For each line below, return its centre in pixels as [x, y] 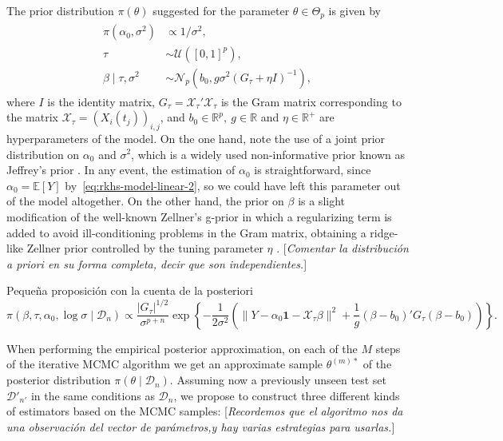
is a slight [322, 201]
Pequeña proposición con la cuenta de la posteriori [130, 290]
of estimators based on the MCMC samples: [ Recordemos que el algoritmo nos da [205, 411]
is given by [354, 10]
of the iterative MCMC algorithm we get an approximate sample [165, 364]
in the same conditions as [93, 395]
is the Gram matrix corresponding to [311, 101]
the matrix [32, 117]
